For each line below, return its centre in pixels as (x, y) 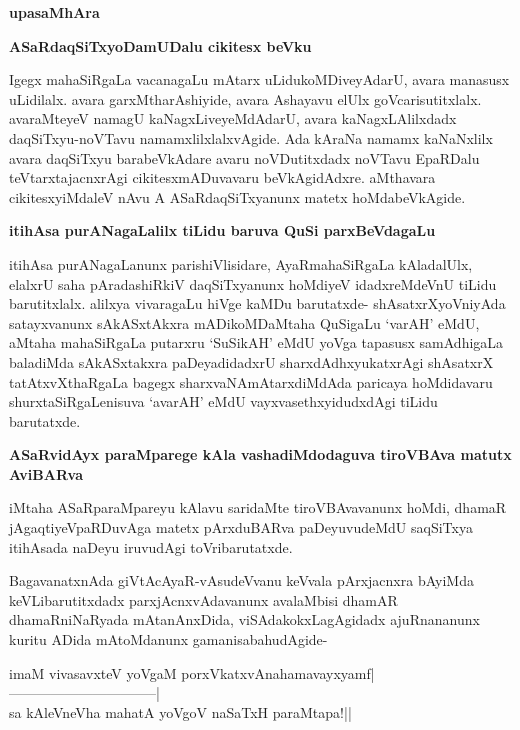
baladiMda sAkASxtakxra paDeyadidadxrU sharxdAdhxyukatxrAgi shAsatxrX (251, 361)
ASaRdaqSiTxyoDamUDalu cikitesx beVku (160, 45)
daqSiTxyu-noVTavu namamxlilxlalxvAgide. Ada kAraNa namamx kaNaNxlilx (251, 137)
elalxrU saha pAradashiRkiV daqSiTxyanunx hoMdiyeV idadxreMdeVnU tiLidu (253, 283)
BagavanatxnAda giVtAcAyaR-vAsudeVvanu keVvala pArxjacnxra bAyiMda (241, 580)
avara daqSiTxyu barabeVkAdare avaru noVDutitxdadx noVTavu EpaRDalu (244, 157)
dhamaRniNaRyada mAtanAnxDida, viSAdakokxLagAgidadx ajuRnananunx (244, 619)
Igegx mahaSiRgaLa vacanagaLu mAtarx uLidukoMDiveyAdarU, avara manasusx (259, 79)
